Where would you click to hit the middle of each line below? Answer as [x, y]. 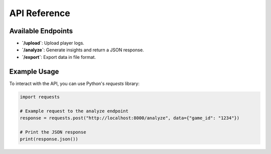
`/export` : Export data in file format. [59, 57]
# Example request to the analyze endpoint [74, 111]
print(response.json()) [49, 139]
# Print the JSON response [53, 132]
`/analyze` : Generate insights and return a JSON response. [83, 50]
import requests [40, 97]
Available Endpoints [41, 31]
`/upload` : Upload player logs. [53, 43]
